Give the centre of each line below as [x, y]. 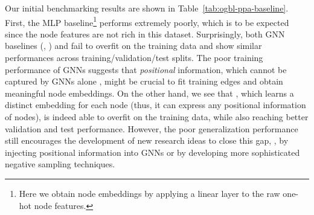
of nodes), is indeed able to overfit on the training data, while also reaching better [157, 117]
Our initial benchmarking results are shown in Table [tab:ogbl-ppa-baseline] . [147, 8]
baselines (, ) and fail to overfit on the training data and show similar [133, 46]
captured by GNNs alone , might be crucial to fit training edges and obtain [144, 81]
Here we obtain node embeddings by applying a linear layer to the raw [149, 193]
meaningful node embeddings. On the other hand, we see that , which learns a [149, 93]
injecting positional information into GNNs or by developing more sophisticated [152, 152]
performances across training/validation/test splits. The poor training [134, 58]
